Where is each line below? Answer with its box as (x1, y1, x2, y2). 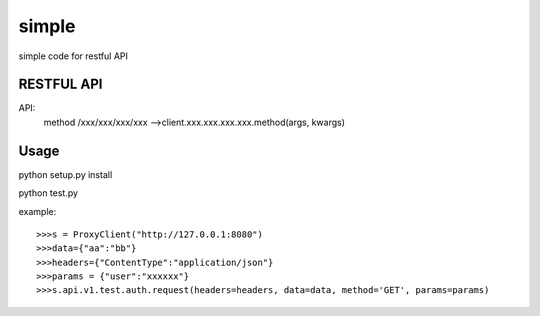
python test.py (18, 187, 79, 199)
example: (18, 205, 57, 217)
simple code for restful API (18, 50, 129, 62)
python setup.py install (18, 168, 113, 180)
